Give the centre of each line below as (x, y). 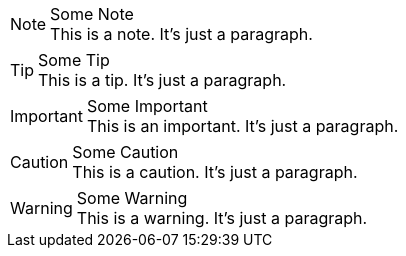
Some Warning (132, 198)
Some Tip (74, 60)
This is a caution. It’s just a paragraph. (215, 172)
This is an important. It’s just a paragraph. (242, 126)
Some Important (147, 106)
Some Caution (125, 152)
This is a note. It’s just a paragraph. (181, 34)
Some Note (92, 14)
